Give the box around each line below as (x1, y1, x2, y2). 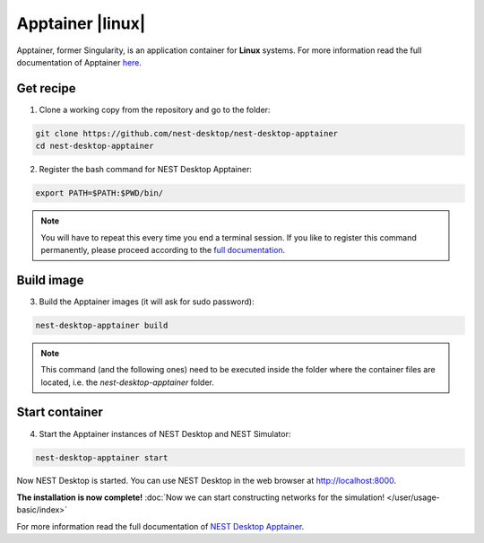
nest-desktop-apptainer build (35, 320, 169, 330)
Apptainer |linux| (16, 13, 146, 33)
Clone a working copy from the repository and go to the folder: (39, 104, 271, 115)
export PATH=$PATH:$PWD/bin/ (35, 188, 164, 198)
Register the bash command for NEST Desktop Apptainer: (39, 164, 253, 175)
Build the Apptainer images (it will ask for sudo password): (39, 296, 255, 307)
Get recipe (16, 81, 76, 96)
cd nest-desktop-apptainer (35, 141, 154, 152)
